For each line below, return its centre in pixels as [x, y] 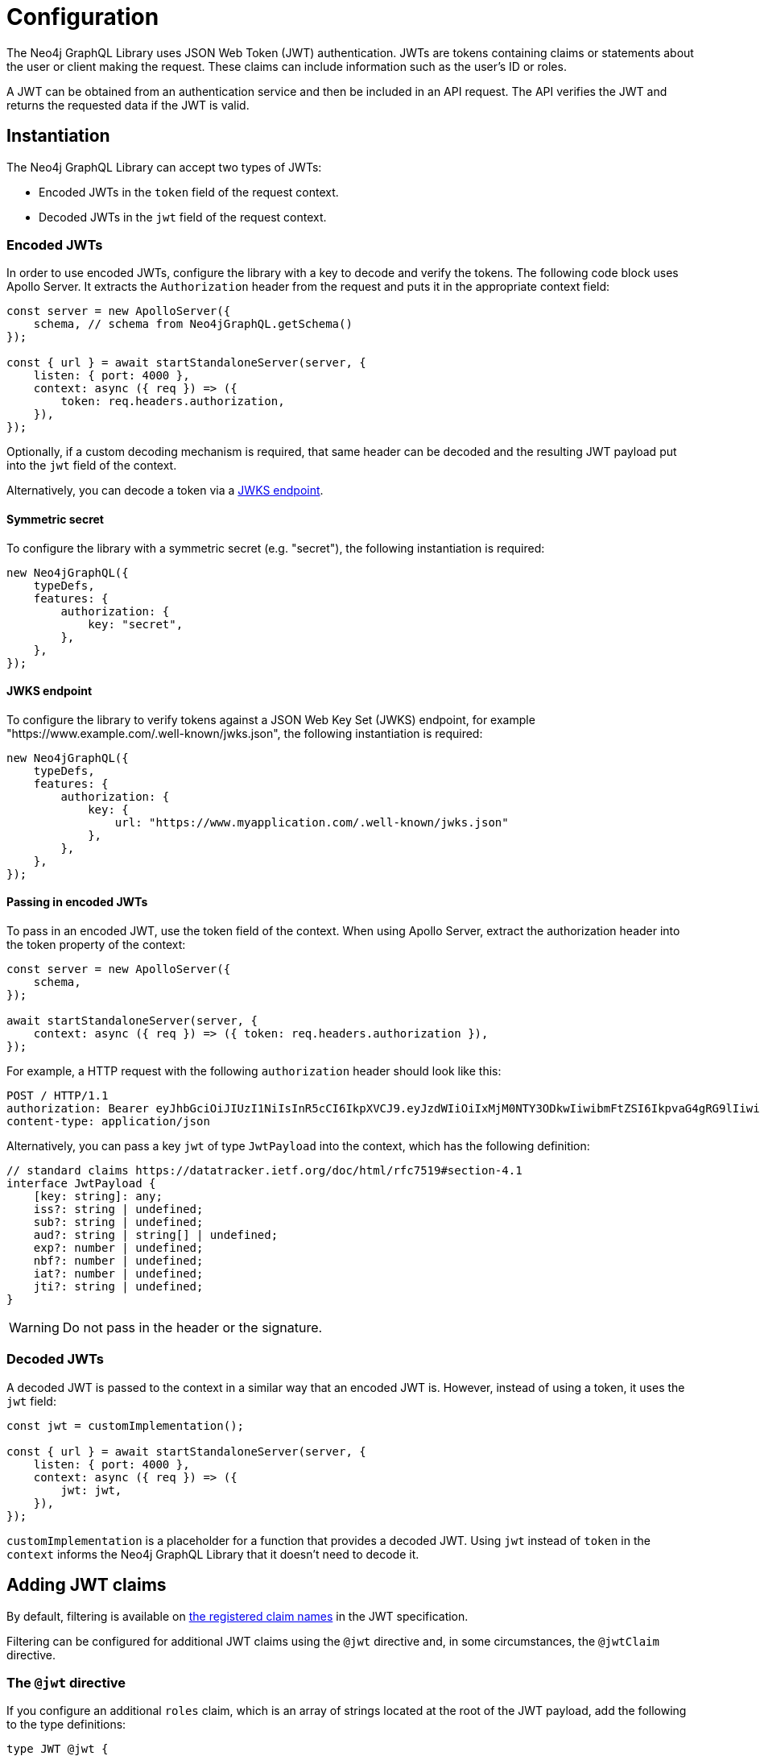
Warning [34, 1327]
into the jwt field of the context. [92, 466]
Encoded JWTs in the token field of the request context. [189, 192]
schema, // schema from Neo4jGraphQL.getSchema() [193, 324]
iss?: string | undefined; [118, 1209]
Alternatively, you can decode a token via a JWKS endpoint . [165, 491]
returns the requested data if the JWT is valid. [128, 105]
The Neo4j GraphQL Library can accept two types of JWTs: [164, 167]
